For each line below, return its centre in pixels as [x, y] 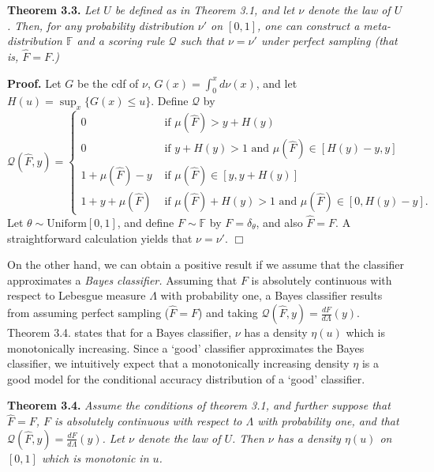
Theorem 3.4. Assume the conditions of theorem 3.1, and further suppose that [199, 405]
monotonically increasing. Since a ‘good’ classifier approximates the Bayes [186, 347]
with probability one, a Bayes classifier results [271, 295]
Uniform [67, 224]
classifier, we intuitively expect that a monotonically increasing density [178, 363]
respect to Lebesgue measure [77, 295]
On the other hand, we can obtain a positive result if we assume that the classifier [206, 264]
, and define [146, 223]
